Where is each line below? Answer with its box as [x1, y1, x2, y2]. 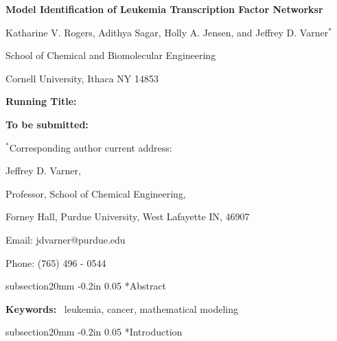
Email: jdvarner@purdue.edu [5, 232, 126, 246]
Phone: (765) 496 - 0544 [5, 255, 106, 270]
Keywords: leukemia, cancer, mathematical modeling [5, 301, 238, 316]
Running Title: [5, 94, 77, 108]
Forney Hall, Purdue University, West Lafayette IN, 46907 [5, 209, 250, 224]
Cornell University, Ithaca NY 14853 [5, 71, 159, 85]
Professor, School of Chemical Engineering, [5, 186, 186, 200]
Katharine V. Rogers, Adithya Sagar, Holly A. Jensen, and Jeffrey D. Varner [5, 25, 329, 39]
